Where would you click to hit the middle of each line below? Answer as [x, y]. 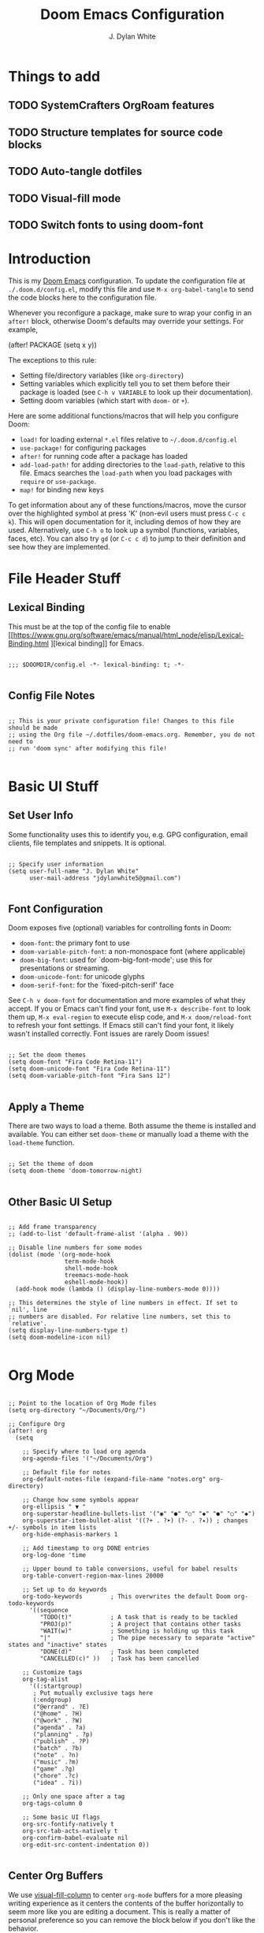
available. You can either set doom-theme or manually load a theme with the [128, 1134]
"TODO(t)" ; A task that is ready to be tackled [139, 1618]
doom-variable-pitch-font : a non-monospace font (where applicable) [132, 952]
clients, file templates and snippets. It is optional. [87, 843]
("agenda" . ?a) [59, 1728]
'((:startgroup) [56, 1686]
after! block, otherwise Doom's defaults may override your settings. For [126, 321]
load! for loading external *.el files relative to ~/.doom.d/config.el [128, 439]
